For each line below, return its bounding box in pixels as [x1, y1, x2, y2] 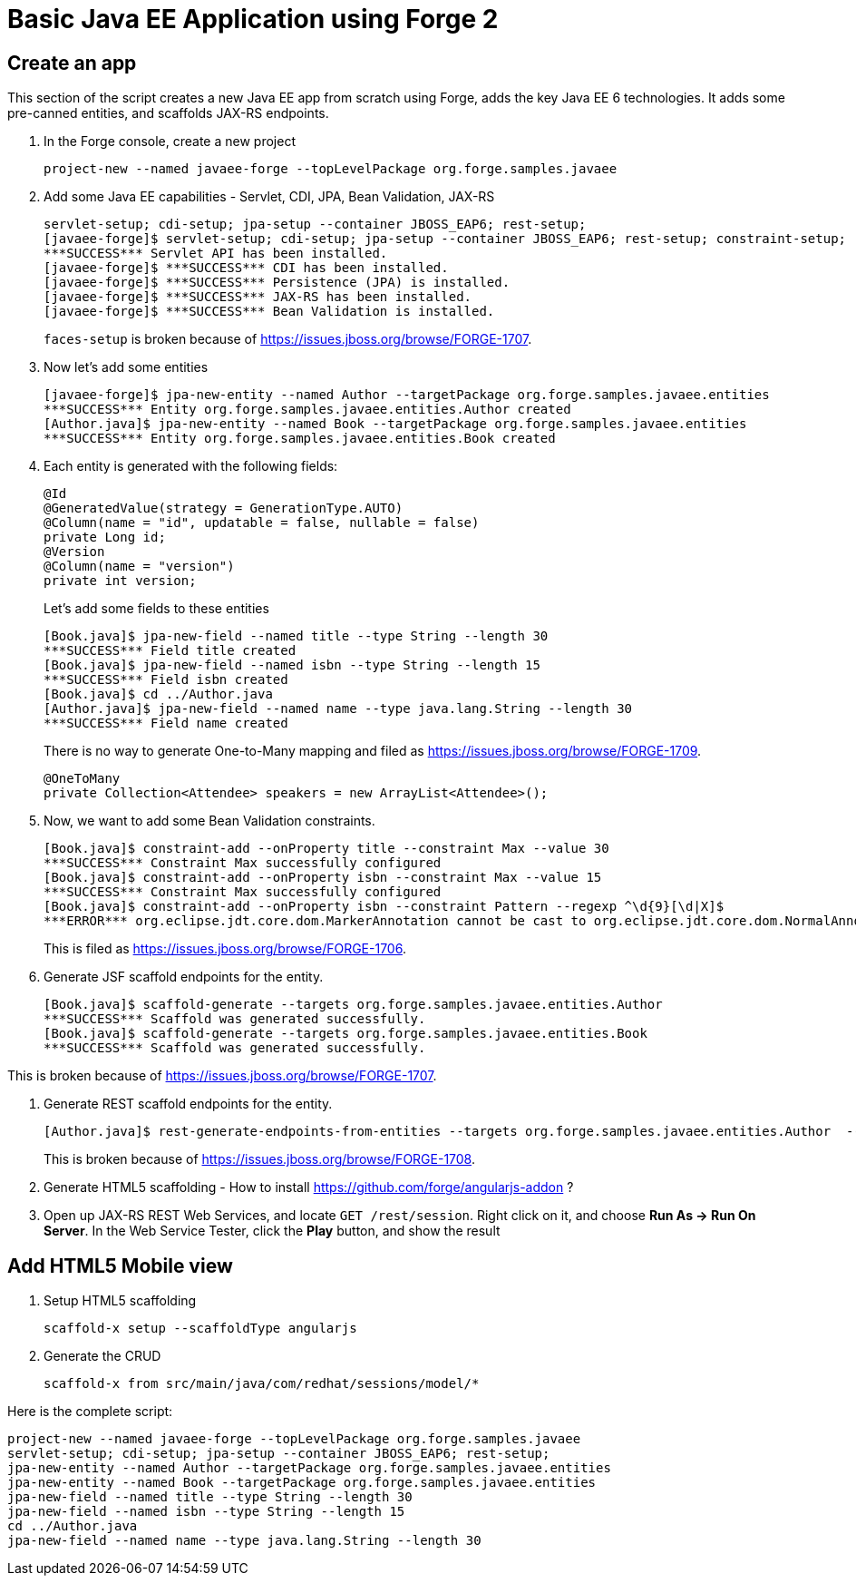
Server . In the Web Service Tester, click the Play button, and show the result [44, 1223, 501, 1239]
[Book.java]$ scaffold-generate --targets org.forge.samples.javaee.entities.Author [44, 997, 663, 1012]
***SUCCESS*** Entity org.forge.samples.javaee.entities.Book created [44, 431, 556, 446]
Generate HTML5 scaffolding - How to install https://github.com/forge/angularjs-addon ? [44, 1179, 574, 1196]
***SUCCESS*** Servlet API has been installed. [44, 246, 388, 261]
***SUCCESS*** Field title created [44, 643, 297, 659]
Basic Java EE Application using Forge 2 [7, 4, 499, 34]
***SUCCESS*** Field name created [44, 716, 288, 731]
